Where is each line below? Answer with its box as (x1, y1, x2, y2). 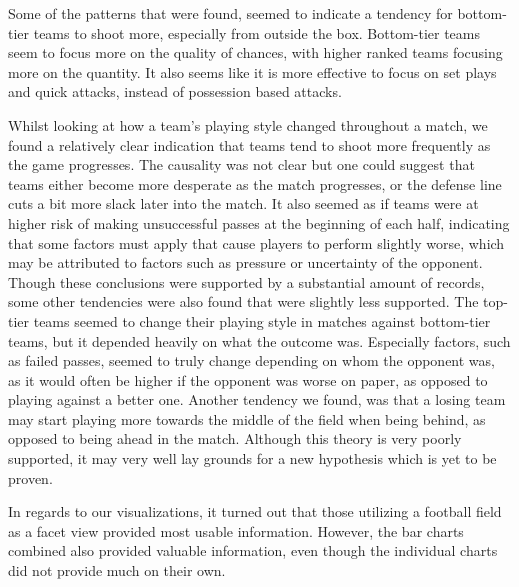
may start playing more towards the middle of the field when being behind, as (8, 408, 486, 429)
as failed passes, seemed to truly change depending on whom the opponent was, (8, 350, 495, 371)
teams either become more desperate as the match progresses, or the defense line (8, 173, 502, 194)
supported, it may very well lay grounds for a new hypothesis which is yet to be (8, 448, 497, 469)
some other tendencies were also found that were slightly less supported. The (8, 291, 479, 312)
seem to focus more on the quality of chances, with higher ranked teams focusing (8, 42, 503, 63)
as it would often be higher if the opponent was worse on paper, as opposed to (8, 369, 488, 390)
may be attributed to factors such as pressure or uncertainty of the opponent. (8, 252, 483, 273)
